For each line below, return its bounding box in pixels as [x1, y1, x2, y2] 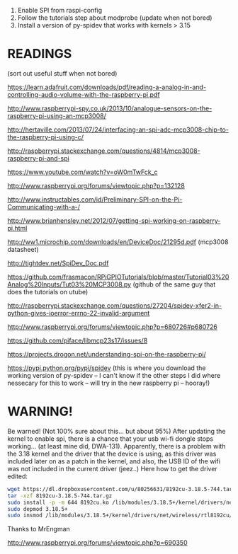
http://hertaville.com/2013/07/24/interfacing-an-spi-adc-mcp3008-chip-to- [7, 125, 229, 134]
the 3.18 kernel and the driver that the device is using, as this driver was [7, 449, 217, 458]
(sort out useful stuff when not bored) [7, 69, 118, 77]
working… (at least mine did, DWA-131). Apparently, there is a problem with [7, 442, 226, 450]
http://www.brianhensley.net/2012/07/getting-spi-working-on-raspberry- [7, 216, 221, 225]
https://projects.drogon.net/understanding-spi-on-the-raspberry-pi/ [7, 350, 207, 358]
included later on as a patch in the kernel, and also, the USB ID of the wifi [7, 456, 221, 466]
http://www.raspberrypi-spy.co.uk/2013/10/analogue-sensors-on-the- [7, 104, 212, 112]
